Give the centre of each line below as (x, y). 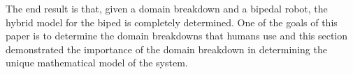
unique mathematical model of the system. (97, 63)
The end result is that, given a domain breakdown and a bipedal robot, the (167, 8)
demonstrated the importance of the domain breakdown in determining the (166, 49)
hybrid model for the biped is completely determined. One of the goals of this (172, 22)
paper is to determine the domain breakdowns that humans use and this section (177, 36)
